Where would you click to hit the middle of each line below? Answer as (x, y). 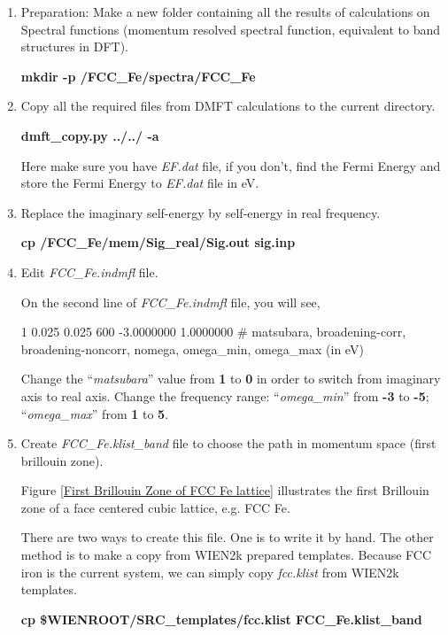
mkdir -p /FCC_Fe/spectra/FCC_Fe (138, 76)
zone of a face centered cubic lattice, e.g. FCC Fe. (155, 507)
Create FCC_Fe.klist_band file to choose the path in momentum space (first (228, 443)
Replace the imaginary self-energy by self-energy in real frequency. (201, 212)
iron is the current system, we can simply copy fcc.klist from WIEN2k (210, 572)
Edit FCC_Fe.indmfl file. (89, 271)
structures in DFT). (74, 46)
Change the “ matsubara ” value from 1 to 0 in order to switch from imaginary (231, 379)
